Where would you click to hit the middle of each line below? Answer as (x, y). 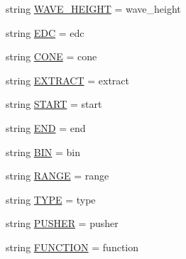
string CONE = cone (51, 56)
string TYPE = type (51, 199)
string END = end (46, 127)
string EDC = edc (45, 32)
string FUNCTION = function (72, 247)
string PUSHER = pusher (62, 223)
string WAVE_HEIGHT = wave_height (93, 9)
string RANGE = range (58, 176)
